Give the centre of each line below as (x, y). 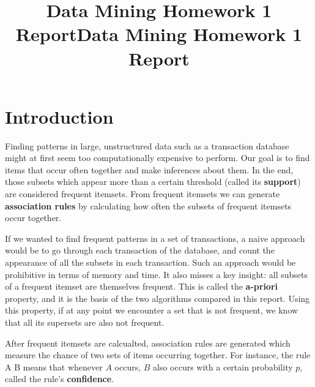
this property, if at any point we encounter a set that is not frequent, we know (152, 310)
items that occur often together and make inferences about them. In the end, (149, 169)
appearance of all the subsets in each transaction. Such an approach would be (150, 262)
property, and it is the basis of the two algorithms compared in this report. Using (157, 298)
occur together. (33, 218)
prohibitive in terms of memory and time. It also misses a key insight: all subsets (157, 274)
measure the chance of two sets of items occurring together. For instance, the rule (158, 355)
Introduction (59, 116)
